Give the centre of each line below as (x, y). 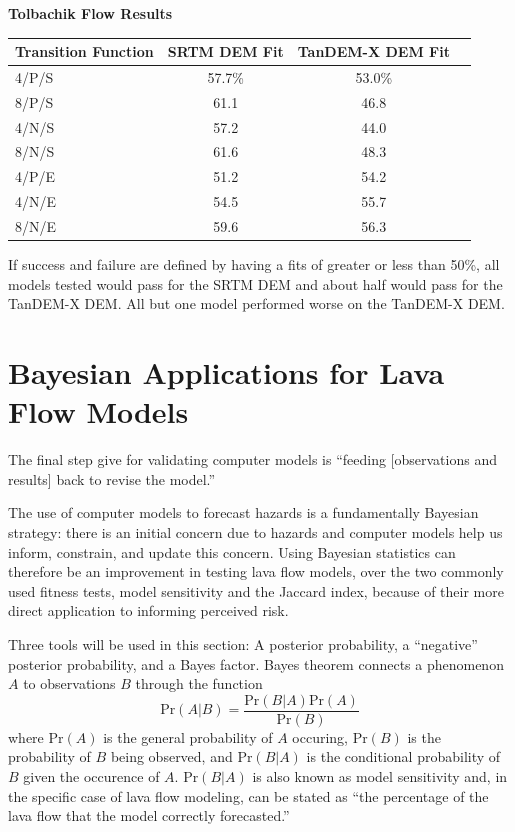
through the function (199, 683)
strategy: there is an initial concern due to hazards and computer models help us (255, 531)
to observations (69, 683)
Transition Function (84, 51)
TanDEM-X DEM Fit (373, 51)
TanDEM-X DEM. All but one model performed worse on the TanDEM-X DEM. (256, 303)
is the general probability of (188, 736)
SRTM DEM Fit (225, 51)
